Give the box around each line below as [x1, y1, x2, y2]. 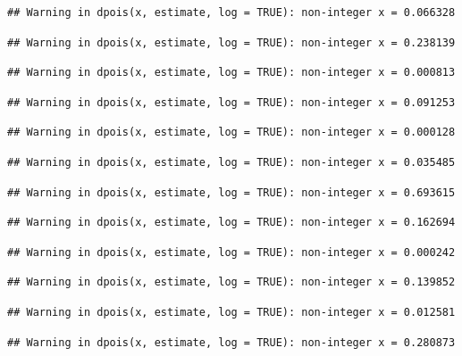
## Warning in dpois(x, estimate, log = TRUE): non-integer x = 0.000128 [7, 126, 456, 139]
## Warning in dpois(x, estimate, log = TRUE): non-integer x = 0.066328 [7, 6, 456, 19]
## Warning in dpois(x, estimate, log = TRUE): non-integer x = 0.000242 [7, 245, 456, 259]
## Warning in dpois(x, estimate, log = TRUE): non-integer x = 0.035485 [7, 155, 456, 169]
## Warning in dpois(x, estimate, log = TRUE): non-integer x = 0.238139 [7, 36, 456, 49]
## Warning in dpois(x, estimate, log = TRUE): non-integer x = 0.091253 [7, 95, 456, 109]
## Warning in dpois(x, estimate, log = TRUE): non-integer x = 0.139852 [7, 276, 456, 289]
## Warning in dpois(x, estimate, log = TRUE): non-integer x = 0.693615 [7, 186, 456, 199]
